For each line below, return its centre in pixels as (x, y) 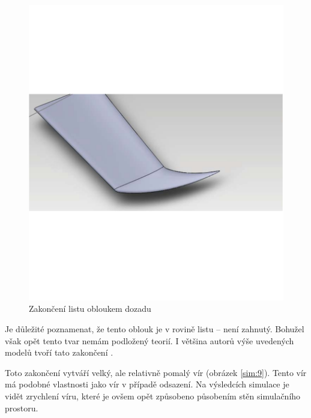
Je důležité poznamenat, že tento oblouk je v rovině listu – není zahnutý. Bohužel (155, 329)
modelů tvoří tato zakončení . (59, 352)
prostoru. (22, 408)
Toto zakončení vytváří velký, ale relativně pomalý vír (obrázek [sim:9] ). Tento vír (156, 372)
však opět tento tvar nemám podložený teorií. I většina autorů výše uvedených (149, 340)
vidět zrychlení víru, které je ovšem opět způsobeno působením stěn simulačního (153, 396)
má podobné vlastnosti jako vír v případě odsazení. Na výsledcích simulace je (147, 384)
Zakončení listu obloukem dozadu (90, 309)
